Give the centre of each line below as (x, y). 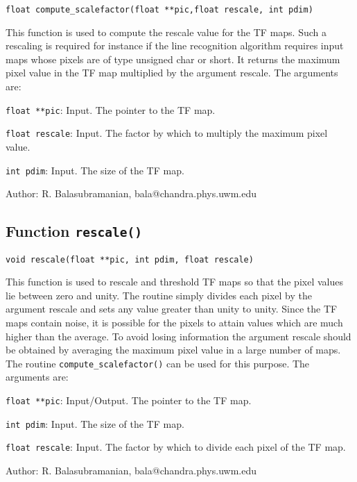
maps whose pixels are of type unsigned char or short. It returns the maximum (173, 59)
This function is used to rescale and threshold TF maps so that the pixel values (174, 282)
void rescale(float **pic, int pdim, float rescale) (130, 259)
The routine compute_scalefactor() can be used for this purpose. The (158, 363)
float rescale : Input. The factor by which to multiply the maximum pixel (167, 133)
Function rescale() (74, 231)
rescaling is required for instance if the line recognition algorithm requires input (175, 45)
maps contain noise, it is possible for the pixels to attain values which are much (174, 322)
